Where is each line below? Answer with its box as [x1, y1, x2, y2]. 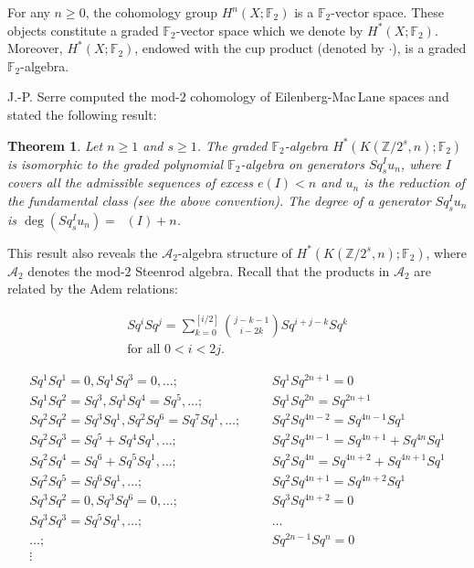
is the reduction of [363, 173, 465, 192]
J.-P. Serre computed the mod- [7, 87, 180, 106]
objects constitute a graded [7, 20, 159, 39]
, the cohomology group [85, 3, 217, 21]
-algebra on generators [240, 154, 364, 173]
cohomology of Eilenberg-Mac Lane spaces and [190, 87, 449, 106]
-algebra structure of [177, 242, 292, 262]
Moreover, [7, 38, 63, 58]
